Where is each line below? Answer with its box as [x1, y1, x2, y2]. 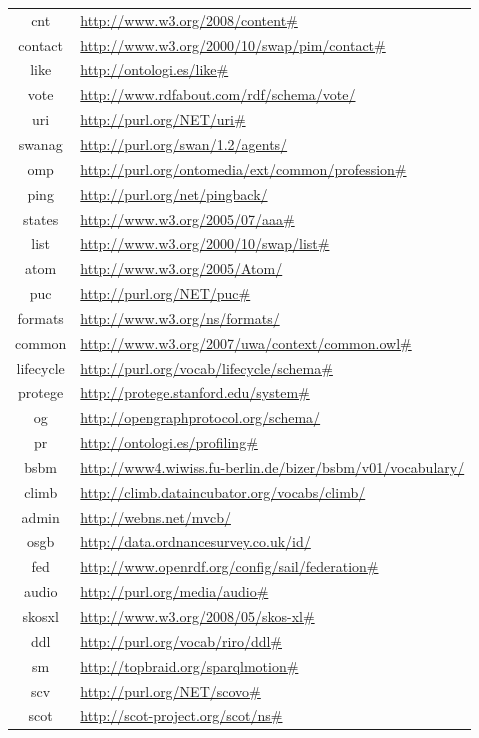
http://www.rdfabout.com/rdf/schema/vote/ [80, 84, 356, 105]
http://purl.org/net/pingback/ [80, 183, 268, 204]
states [23, 208, 59, 229]
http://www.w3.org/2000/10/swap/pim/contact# [80, 34, 386, 55]
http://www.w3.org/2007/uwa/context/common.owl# [80, 332, 412, 353]
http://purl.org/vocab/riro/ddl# [80, 630, 282, 651]
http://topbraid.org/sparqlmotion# [80, 655, 299, 676]
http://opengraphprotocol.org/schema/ [80, 407, 321, 428]
